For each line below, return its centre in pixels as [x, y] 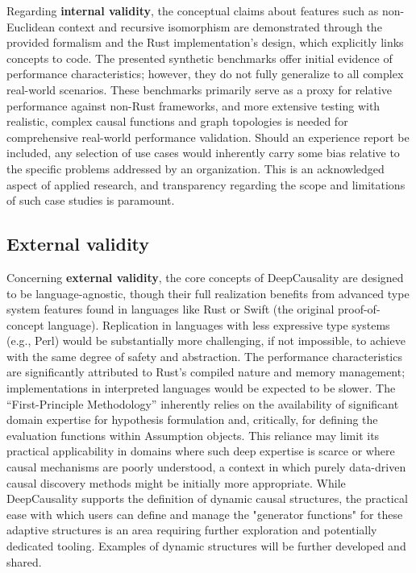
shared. [24, 561]
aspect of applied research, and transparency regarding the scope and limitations [206, 184]
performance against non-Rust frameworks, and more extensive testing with [193, 105]
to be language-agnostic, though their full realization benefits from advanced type [208, 293]
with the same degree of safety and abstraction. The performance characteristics [204, 356]
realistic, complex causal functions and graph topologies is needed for [177, 121]
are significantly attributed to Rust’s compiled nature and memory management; [206, 372]
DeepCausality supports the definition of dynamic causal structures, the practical [207, 498]
